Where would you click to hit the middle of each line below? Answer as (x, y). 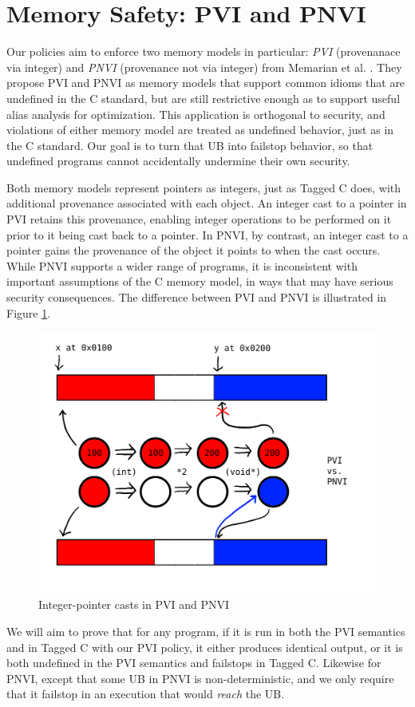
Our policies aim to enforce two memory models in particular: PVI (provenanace (204, 51)
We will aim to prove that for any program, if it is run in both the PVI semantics (206, 631)
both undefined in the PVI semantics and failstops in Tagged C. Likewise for (194, 663)
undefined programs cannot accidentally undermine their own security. (178, 161)
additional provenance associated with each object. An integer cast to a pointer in (207, 203)
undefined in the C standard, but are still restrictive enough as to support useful (204, 98)
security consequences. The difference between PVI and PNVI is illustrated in (197, 297)
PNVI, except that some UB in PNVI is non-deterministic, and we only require (200, 678)
